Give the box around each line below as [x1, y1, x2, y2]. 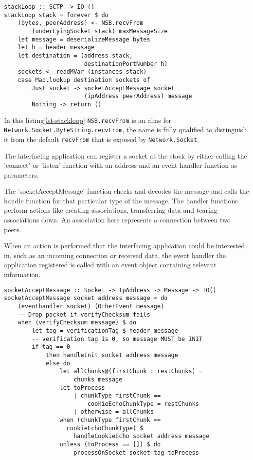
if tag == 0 [32, 343, 71, 351]
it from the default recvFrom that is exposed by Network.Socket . [4, 134, 199, 144]
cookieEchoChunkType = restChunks [87, 400, 199, 407]
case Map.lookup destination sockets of [18, 76, 150, 83]
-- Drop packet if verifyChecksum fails [18, 311, 150, 318]
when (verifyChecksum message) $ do [18, 319, 137, 326]
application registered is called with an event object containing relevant [4, 260, 217, 270]
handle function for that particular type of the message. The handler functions [4, 195, 238, 205]
